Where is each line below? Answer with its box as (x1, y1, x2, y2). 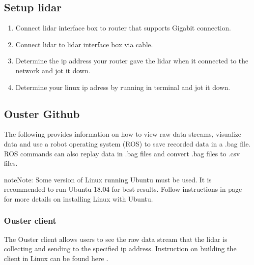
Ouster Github (4, 106, 80, 121)
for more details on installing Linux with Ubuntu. (4, 193, 153, 204)
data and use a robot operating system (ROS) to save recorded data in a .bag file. (4, 138, 251, 148)
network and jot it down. (15, 65, 90, 75)
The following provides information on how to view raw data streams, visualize (4, 129, 242, 139)
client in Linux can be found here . (4, 253, 109, 263)
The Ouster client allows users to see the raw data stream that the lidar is (4, 234, 227, 244)
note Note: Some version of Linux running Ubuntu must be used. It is (4, 174, 212, 184)
